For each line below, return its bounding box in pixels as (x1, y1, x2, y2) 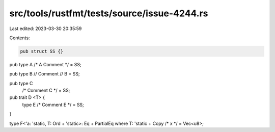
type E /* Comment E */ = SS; (22, 101, 84, 108)
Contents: (9, 35, 30, 41)
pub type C (9, 80, 33, 86)
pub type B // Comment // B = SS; (9, 71, 80, 77)
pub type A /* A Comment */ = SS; (9, 61, 81, 67)
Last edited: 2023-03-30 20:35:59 (9, 25, 82, 32)
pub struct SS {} (20, 48, 64, 54)
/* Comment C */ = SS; (22, 87, 70, 94)
